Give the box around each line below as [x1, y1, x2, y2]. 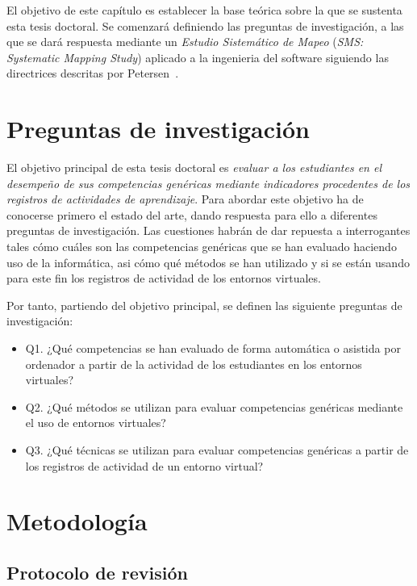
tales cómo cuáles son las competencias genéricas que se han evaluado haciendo [6, 238, 397, 255]
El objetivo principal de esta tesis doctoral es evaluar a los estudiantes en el [6, 159, 382, 176]
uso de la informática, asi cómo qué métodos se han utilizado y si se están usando [6, 253, 410, 270]
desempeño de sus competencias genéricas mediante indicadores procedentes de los [6, 174, 411, 191]
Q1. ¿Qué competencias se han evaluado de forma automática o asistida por [25, 340, 401, 357]
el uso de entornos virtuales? [25, 414, 166, 431]
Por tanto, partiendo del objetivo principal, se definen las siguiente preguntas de [6, 296, 402, 313]
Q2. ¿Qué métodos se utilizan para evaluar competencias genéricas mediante [25, 398, 403, 415]
